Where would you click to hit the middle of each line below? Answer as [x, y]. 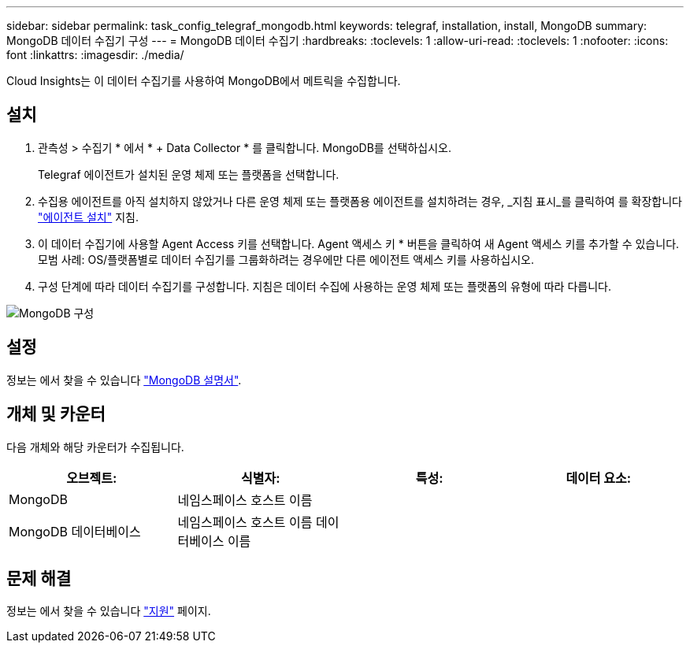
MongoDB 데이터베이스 [75, 531]
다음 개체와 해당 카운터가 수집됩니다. [95, 447]
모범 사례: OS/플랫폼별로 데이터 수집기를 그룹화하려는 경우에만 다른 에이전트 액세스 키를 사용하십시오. [286, 259]
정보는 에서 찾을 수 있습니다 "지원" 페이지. [109, 611]
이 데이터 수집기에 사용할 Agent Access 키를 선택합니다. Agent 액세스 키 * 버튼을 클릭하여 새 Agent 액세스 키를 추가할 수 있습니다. [359, 243]
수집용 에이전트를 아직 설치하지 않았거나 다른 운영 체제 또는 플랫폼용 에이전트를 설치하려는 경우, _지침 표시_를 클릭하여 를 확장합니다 [360, 201]
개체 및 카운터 [56, 414]
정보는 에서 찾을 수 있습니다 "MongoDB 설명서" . [124, 380]
